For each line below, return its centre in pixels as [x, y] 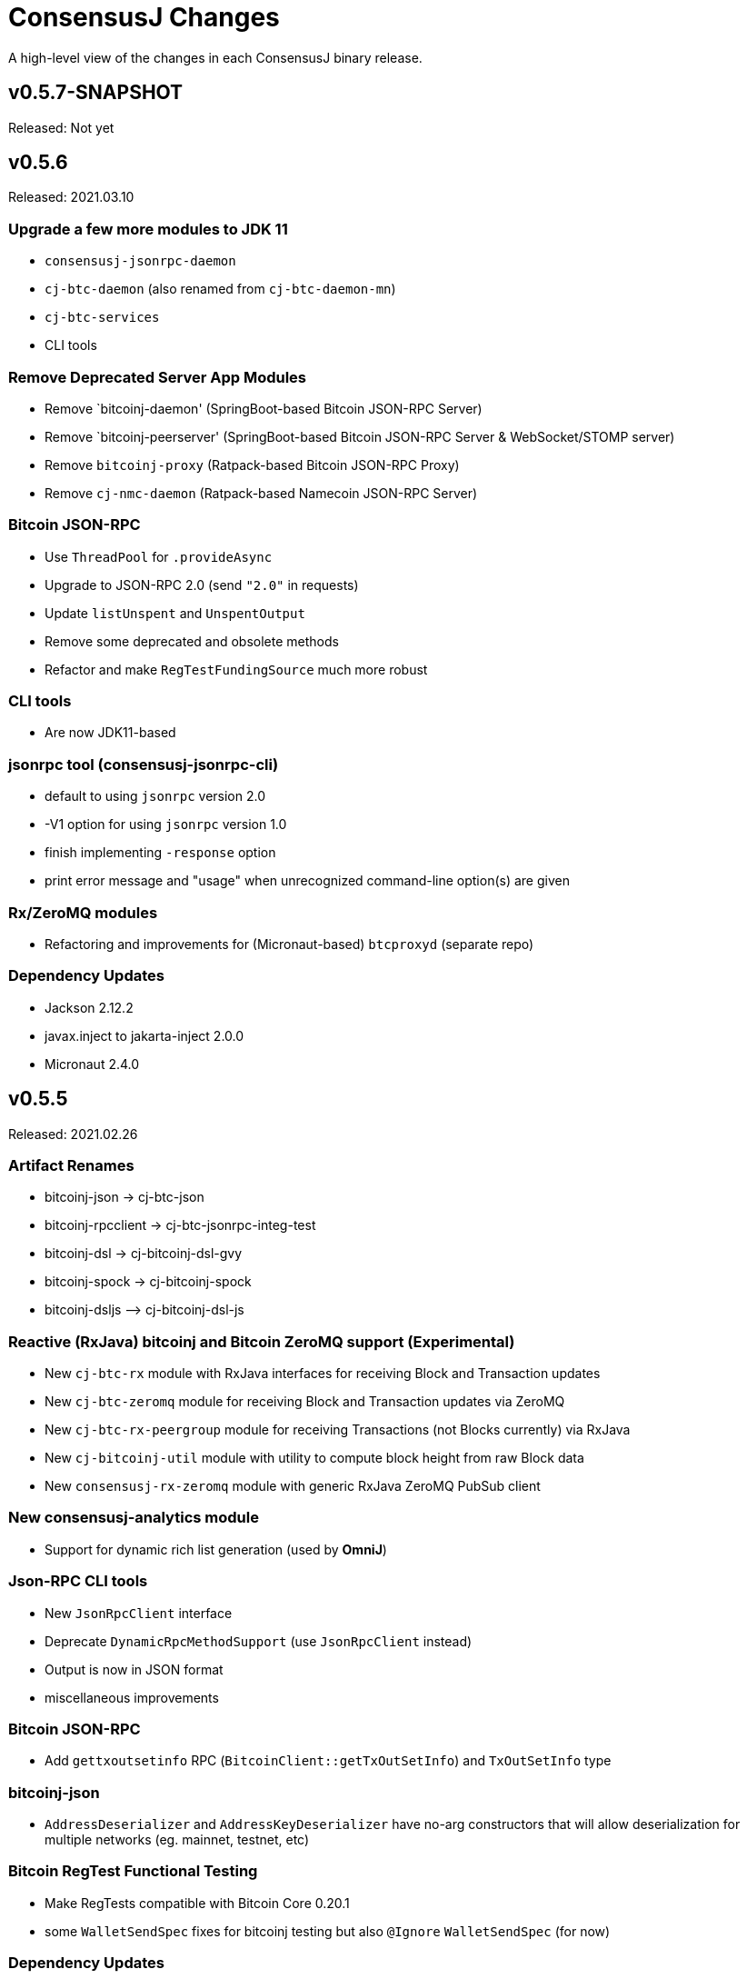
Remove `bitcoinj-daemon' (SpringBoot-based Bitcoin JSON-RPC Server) [264, 408]
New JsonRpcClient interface [139, 1613]
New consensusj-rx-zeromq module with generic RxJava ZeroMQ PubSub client [293, 1486]
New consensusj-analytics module [134, 1518]
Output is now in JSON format [134, 1669]
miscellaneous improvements [132, 1697]
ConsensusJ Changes [144, 17]
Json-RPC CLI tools [78, 1581]
